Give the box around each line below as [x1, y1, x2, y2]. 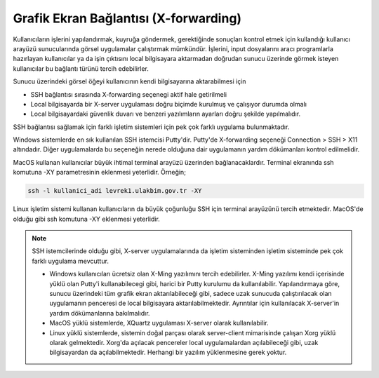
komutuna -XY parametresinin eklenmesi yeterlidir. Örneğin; [13, 168, 186, 177]
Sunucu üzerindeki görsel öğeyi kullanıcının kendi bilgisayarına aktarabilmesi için [13, 77, 246, 86]
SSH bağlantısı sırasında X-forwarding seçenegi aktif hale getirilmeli [30, 90, 227, 98]
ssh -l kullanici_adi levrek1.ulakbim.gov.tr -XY [27, 187, 202, 195]
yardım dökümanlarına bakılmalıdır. [49, 309, 150, 317]
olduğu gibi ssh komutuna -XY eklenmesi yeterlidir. [13, 215, 161, 223]
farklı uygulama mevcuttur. [32, 257, 109, 265]
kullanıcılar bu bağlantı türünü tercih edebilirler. [13, 64, 149, 73]
